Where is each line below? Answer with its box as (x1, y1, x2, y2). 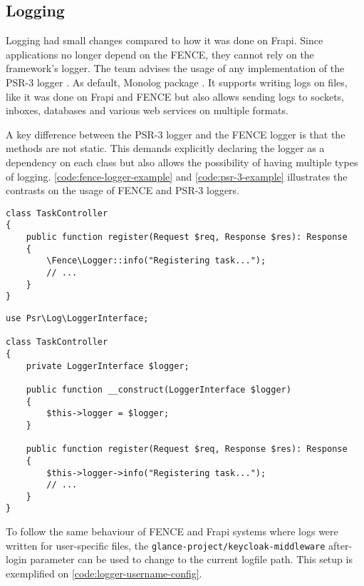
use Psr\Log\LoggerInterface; (6, 313, 149, 323)
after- (328, 537, 353, 552)
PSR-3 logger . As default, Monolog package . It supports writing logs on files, (6, 74, 348, 89)
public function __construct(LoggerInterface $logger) (26, 384, 291, 395)
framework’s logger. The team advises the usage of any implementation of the (6, 61, 345, 76)
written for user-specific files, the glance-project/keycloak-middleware (6, 537, 326, 552)
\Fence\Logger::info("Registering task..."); (46, 256, 266, 266)
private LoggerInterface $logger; (26, 360, 189, 371)
